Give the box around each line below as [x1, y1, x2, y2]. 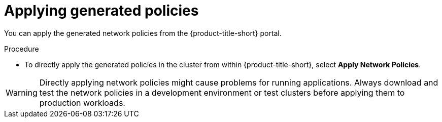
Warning [6, 87, 38, 98]
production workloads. [39, 97, 125, 108]
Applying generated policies [4, 2, 199, 19]
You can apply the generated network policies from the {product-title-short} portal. [4, 28, 282, 37]
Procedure [4, 44, 39, 53]
